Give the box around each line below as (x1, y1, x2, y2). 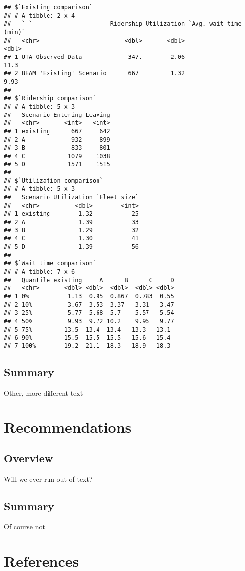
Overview (4, 451, 53, 466)
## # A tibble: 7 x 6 (4, 268, 75, 275)
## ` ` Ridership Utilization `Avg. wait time (4, 20, 242, 28)
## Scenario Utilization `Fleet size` (4, 194, 139, 201)
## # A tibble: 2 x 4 (4, 12, 75, 19)
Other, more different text (4, 387, 83, 398)
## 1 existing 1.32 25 (4, 210, 139, 218)
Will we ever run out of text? (4, 473, 93, 484)
